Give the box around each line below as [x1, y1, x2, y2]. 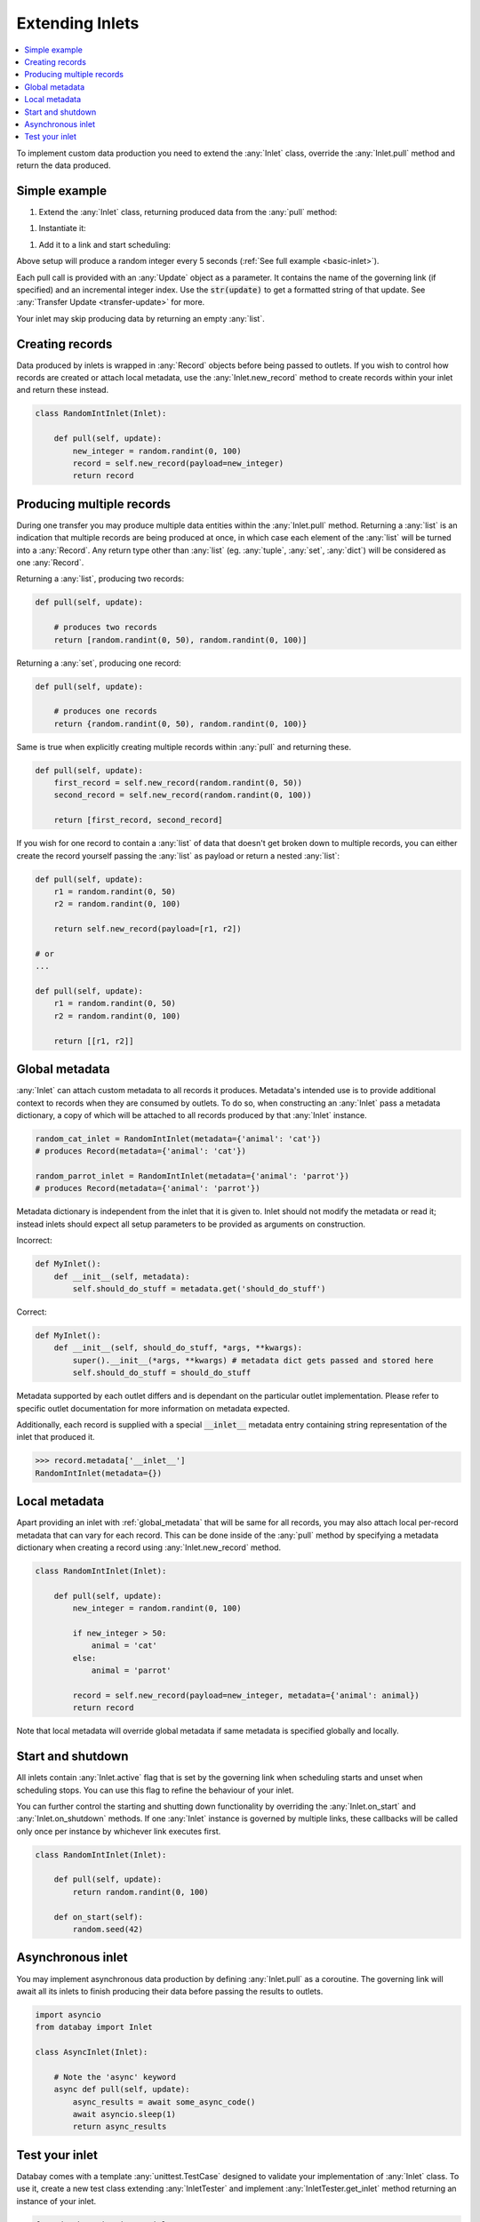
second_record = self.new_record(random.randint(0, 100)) [53, 790, 312, 800]
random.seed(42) [72, 1924, 144, 1935]
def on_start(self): [53, 1912, 144, 1922]
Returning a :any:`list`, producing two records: [16, 573, 185, 584]
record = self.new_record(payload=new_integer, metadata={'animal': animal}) [72, 1690, 420, 1700]
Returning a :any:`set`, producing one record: [16, 658, 181, 668]
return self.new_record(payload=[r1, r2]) [53, 924, 242, 934]
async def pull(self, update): [53, 2084, 190, 2095]
